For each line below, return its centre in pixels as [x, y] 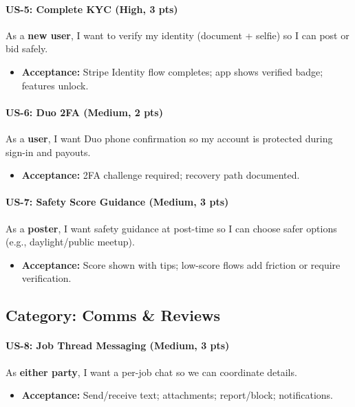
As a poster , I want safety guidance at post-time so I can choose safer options [171, 228]
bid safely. [27, 48]
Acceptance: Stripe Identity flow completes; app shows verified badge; [172, 71]
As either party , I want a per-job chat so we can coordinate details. [151, 372]
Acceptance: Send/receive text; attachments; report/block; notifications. [177, 395]
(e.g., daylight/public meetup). [70, 242]
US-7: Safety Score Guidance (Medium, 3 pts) [117, 202]
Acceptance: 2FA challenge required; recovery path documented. [161, 175]
